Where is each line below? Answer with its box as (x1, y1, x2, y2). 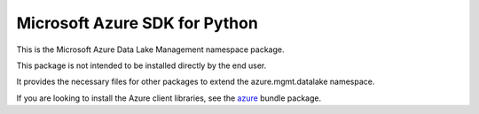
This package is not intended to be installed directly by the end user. (16, 60, 267, 71)
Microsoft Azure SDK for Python (16, 13, 259, 33)
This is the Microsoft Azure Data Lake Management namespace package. (16, 44, 285, 55)
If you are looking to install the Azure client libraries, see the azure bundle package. (16, 93, 322, 103)
